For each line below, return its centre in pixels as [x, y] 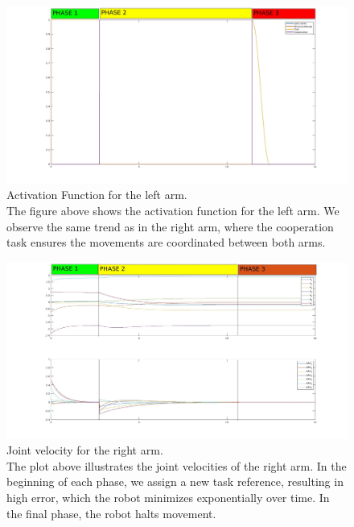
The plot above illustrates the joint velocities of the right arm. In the [177, 465]
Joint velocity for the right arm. [85, 450]
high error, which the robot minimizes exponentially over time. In [168, 498]
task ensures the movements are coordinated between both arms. [166, 242]
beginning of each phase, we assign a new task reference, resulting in [175, 481]
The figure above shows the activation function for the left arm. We [173, 211]
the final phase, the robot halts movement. [111, 513]
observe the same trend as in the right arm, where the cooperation [170, 226]
